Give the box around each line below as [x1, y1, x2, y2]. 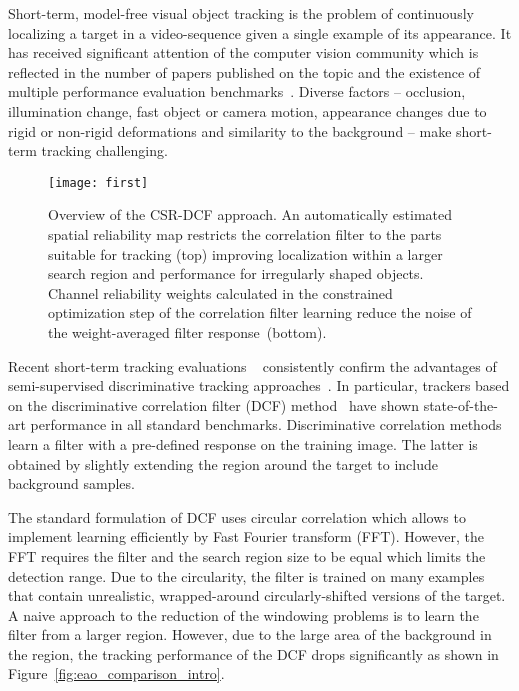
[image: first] [48, 175, 149, 190]
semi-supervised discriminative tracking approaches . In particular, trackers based [8, 375, 510, 396]
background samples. [8, 473, 135, 494]
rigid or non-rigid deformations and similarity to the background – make [8, 120, 452, 141]
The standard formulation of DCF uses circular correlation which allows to [8, 506, 466, 527]
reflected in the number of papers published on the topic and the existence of [8, 61, 481, 82]
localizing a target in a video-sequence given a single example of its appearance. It [8, 22, 512, 43]
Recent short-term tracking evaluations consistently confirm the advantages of [8, 355, 497, 376]
